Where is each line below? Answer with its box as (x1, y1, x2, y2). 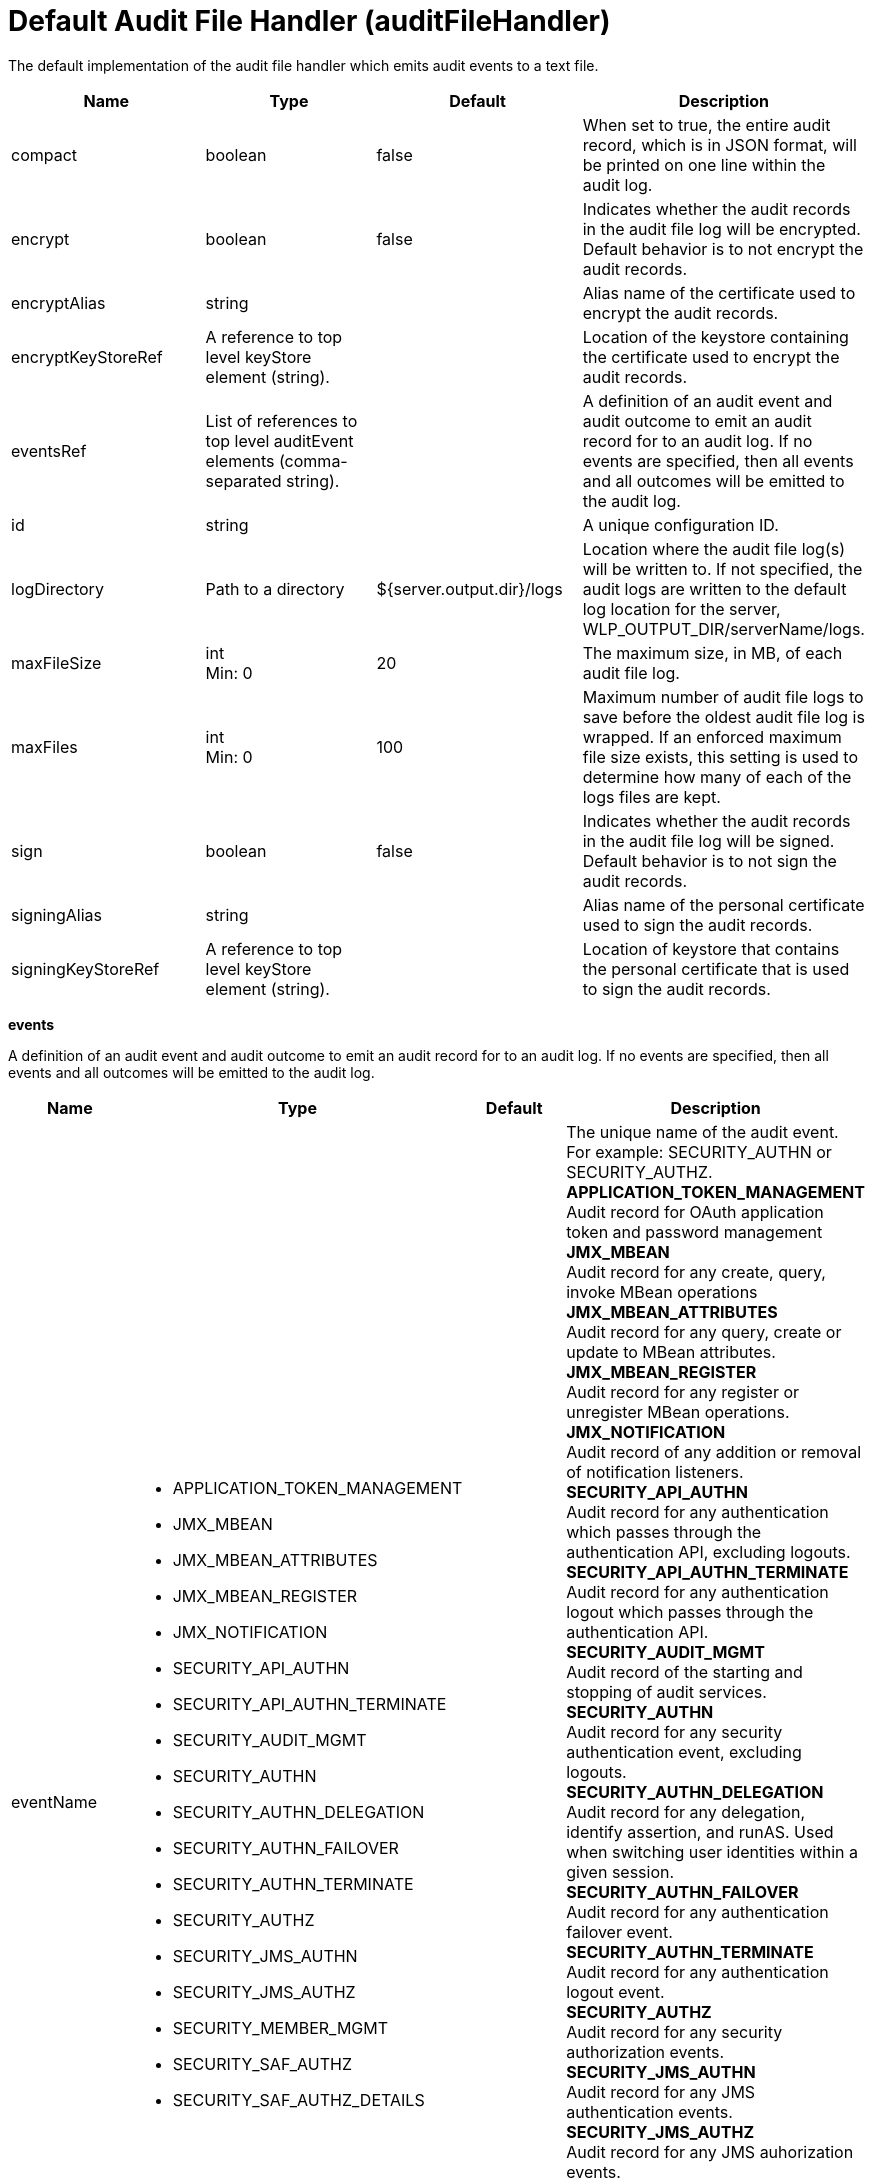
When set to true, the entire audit (582, 114, 831, 135)
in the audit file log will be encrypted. (582, 218, 861, 239)
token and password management (566, 1221, 823, 1242)
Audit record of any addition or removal (566, 1441, 862, 1462)
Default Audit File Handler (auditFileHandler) (8, 4, 611, 38)
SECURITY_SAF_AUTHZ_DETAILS (172, 2089, 425, 2110)
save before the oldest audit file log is (582, 706, 865, 727)
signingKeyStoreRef (11, 958, 160, 979)
